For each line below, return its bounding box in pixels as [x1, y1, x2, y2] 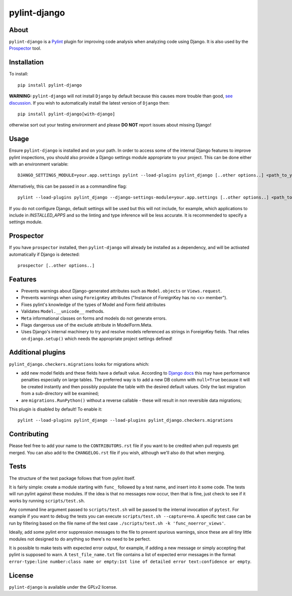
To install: [9, 71, 29, 77]
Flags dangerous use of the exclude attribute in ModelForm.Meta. [21, 322, 153, 328]
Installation [9, 58, 44, 67]
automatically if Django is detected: [9, 251, 80, 257]
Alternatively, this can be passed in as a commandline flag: [9, 183, 127, 189]
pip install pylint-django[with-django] [18, 111, 115, 117]
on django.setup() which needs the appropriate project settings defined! [21, 336, 173, 342]
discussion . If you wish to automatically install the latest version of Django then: [9, 100, 170, 106]
